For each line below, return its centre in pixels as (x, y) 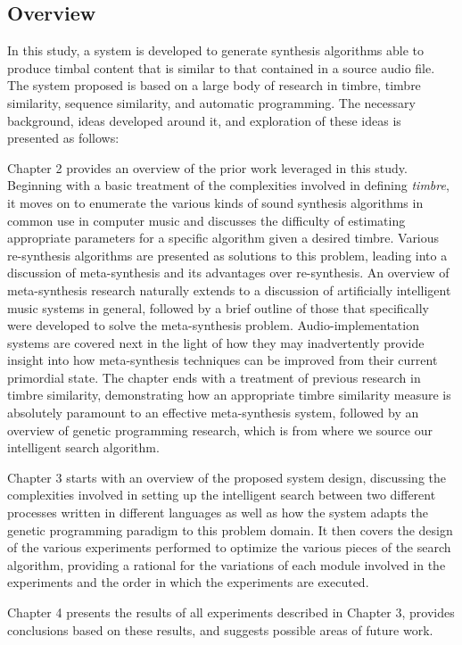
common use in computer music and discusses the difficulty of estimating (206, 220)
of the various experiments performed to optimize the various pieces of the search (229, 547)
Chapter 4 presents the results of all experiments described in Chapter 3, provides (231, 612)
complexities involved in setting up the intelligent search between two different (222, 495)
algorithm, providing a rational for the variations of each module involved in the (227, 564)
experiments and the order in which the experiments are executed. (188, 582)
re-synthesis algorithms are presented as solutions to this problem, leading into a (227, 255)
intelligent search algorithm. (83, 447)
